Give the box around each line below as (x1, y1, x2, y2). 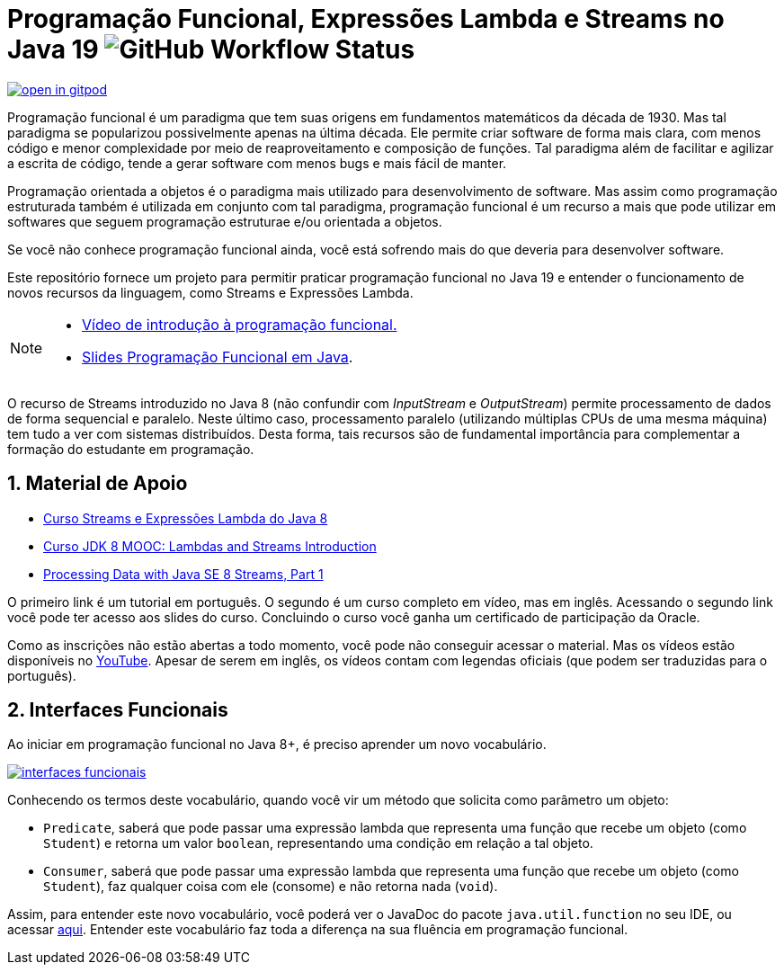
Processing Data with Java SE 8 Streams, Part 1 (43, 566, 324, 582)
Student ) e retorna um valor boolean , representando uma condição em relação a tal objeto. (43, 835, 593, 852)
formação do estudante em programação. (7, 441, 254, 457)
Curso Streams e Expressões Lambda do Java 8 (43, 510, 328, 526)
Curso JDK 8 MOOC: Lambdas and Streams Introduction (43, 538, 377, 554)
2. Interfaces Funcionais (7, 699, 228, 722)
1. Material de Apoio (7, 472, 188, 495)
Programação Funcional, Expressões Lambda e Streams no (7, 4, 725, 34)
